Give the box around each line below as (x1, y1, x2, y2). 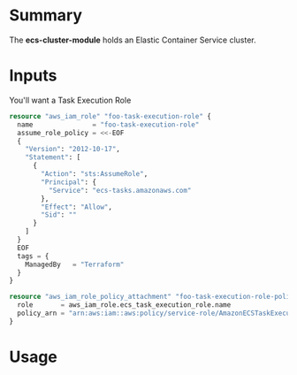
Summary (9, 5, 82, 26)
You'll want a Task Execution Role (9, 95, 132, 105)
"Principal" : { (41, 178, 97, 187)
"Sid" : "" (41, 210, 77, 219)
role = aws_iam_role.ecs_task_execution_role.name (17, 301, 232, 310)
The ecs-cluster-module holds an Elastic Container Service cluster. (9, 34, 256, 45)
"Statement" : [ (25, 153, 81, 162)
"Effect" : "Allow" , (41, 203, 113, 211)
